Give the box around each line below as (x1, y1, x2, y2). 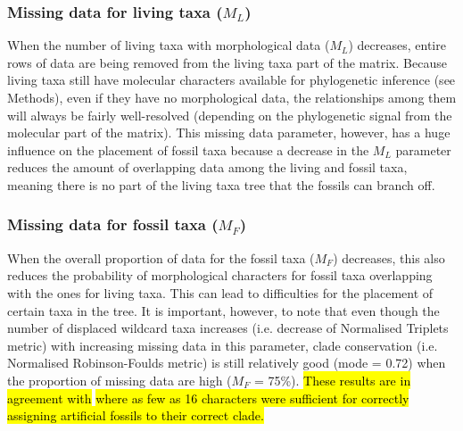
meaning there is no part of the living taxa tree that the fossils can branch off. (7, 175, 435, 194)
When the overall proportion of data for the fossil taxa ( (7, 248, 315, 267)
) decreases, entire (348, 36, 446, 54)
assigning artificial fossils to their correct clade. (7, 406, 264, 425)
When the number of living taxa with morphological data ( (7, 36, 330, 54)
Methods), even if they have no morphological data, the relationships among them (7, 88, 457, 106)
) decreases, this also (333, 248, 445, 267)
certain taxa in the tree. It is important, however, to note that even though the (7, 301, 440, 319)
